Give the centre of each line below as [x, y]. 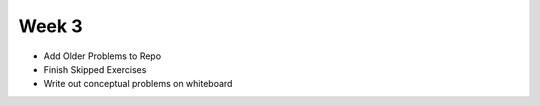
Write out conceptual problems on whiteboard [138, 84]
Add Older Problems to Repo [102, 56]
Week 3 [50, 26]
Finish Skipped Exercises [95, 69]
